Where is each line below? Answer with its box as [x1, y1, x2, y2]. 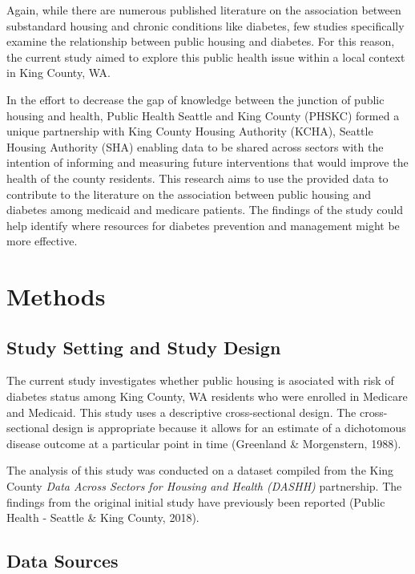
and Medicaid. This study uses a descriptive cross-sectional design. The [6, 403, 357, 420]
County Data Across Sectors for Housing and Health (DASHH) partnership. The [6, 478, 402, 495]
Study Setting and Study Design [6, 334, 281, 359]
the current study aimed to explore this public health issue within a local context [6, 48, 405, 65]
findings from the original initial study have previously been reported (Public [6, 493, 385, 510]
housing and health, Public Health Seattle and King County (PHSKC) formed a [6, 107, 400, 123]
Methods [6, 280, 106, 313]
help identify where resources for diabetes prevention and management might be [6, 216, 400, 233]
